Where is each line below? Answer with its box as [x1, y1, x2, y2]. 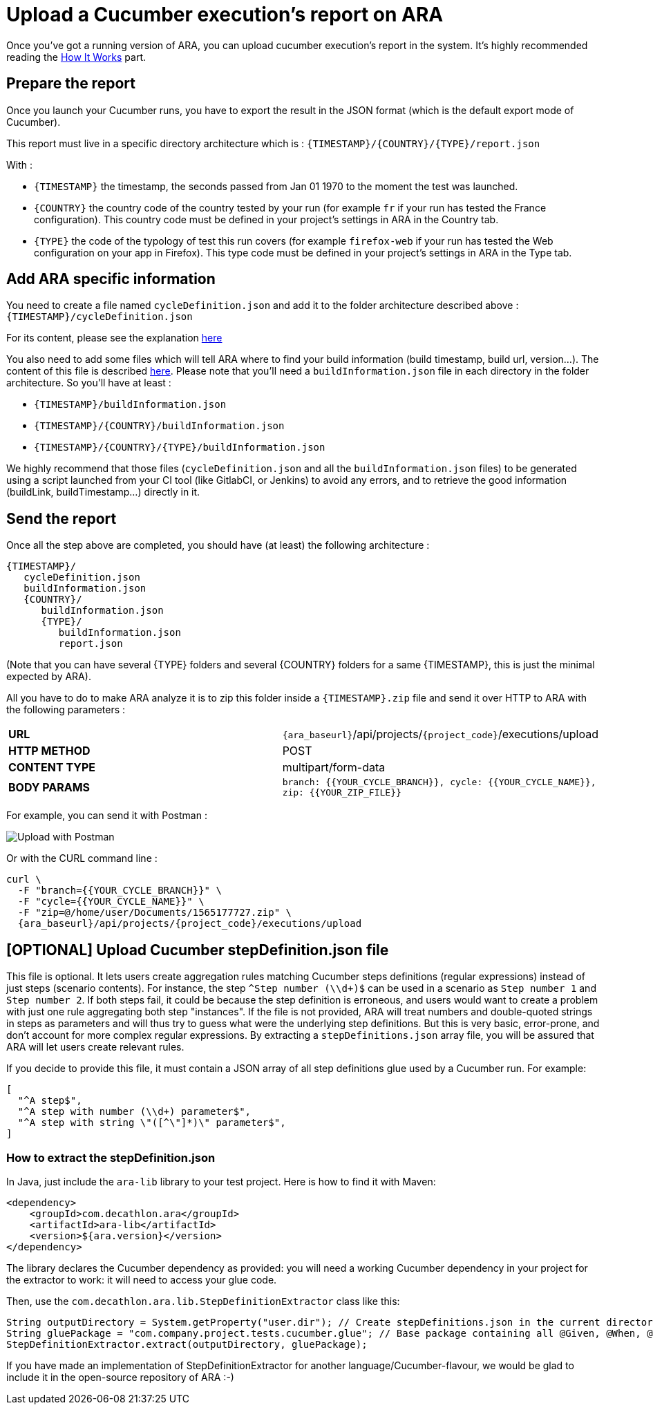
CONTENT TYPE [8, 760, 96, 775]
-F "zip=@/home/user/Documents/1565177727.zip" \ [17, 907, 292, 919]
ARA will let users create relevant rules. [6, 1041, 184, 1053]
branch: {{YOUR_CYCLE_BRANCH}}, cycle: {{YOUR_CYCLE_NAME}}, [282, 777, 596, 788]
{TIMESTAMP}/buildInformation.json [34, 399, 227, 411]
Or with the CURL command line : [6, 852, 158, 865]
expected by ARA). [6, 670, 91, 683]
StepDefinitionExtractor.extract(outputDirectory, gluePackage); [6, 1338, 368, 1350]
